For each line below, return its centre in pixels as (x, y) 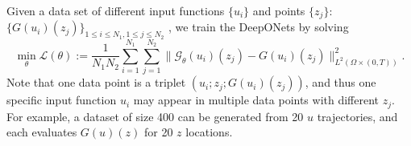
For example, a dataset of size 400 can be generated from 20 (155, 116)
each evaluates (42, 132)
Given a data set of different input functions (116, 10)
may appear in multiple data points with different (256, 100)
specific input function (62, 100)
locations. (209, 132)
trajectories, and (357, 116)
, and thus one (340, 82)
